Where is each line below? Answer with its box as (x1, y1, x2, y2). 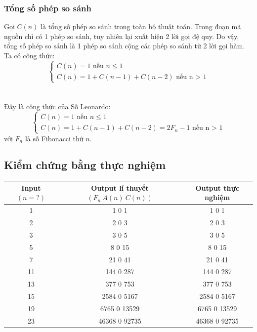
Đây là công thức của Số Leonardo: (4, 101, 111, 112)
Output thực (195, 182, 239, 193)
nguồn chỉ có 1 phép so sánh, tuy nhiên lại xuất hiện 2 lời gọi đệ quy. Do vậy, (4, 31, 239, 41)
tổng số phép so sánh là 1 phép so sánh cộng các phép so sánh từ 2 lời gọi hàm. (4, 41, 245, 51)
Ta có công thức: (4, 50, 55, 60)
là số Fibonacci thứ (25, 133, 84, 143)
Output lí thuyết (91, 182, 149, 193)
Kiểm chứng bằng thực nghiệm (4, 157, 166, 172)
